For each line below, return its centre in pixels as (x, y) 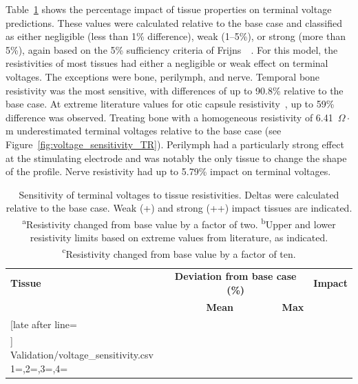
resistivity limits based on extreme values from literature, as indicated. (179, 238)
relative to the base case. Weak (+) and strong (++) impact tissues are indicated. (179, 208)
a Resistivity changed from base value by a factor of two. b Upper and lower (179, 223)
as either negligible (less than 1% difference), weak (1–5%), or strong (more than (176, 36)
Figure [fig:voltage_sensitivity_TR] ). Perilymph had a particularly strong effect (175, 144)
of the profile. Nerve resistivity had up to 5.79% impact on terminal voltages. (168, 171)
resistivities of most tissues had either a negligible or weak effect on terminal (167, 63)
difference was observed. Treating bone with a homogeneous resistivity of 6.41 (169, 117)
